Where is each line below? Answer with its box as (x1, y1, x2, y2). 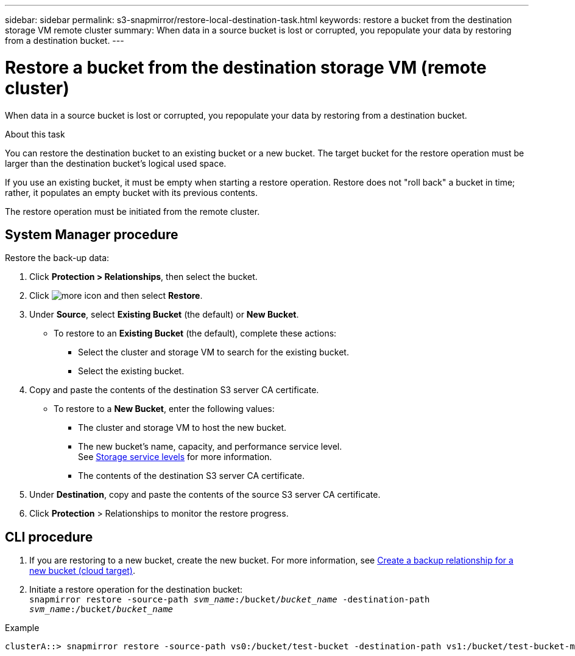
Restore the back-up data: (5, 253, 110, 263)
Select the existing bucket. (78, 366, 185, 377)
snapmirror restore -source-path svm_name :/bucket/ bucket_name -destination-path (29, 595, 430, 605)
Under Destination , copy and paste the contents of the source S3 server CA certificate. (29, 489, 381, 500)
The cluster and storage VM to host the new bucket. (78, 422, 287, 433)
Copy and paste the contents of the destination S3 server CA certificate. (29, 385, 319, 396)
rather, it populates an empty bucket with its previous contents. (5, 187, 258, 198)
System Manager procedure (5, 226, 178, 242)
